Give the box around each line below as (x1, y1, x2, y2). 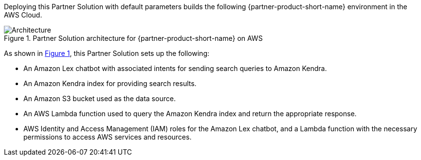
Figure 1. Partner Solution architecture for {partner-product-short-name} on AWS (4, 34, 263, 42)
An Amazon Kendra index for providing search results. (23, 79, 197, 88)
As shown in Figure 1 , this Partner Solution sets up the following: (4, 49, 209, 57)
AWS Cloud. (4, 11, 42, 19)
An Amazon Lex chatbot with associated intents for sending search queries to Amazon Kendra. (23, 64, 327, 72)
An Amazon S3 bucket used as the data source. (23, 94, 176, 103)
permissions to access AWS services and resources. (23, 133, 192, 141)
